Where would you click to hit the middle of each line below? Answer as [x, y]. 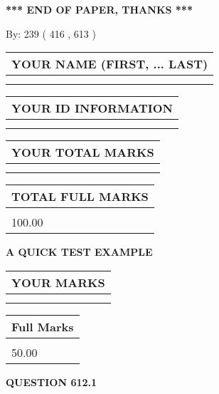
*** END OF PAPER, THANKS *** [99, 9]
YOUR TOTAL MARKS [83, 152]
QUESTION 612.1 [52, 382]
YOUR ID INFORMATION [92, 108]
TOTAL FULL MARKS [80, 197]
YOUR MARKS [58, 282]
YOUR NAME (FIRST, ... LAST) [110, 64]
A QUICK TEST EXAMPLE [79, 252]
